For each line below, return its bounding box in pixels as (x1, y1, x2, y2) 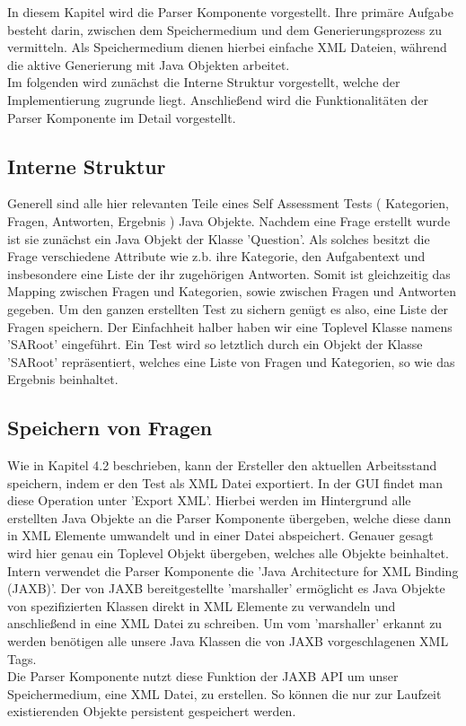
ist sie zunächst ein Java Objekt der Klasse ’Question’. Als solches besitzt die (7, 229, 430, 248)
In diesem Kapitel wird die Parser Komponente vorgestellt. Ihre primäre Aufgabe (7, 3, 453, 21)
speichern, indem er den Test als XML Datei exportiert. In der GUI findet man (7, 473, 444, 492)
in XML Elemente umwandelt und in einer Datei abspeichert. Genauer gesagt (7, 526, 434, 545)
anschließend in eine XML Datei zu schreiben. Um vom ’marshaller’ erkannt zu (7, 614, 443, 633)
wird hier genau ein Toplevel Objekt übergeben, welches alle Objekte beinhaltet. (7, 544, 449, 563)
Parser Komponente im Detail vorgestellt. (7, 108, 236, 127)
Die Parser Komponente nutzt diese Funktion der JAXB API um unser (7, 667, 399, 686)
